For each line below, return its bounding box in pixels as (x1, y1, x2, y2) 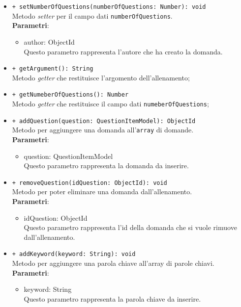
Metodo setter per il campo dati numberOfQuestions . (12, 10, 173, 21)
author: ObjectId (24, 36, 75, 47)
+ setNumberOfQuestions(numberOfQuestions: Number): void (12, 3, 206, 10)
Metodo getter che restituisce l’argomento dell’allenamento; (12, 72, 190, 82)
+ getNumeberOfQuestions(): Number (12, 91, 129, 99)
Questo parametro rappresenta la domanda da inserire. (24, 160, 189, 171)
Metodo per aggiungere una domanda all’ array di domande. (12, 125, 194, 135)
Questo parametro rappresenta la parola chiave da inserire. (24, 293, 201, 304)
